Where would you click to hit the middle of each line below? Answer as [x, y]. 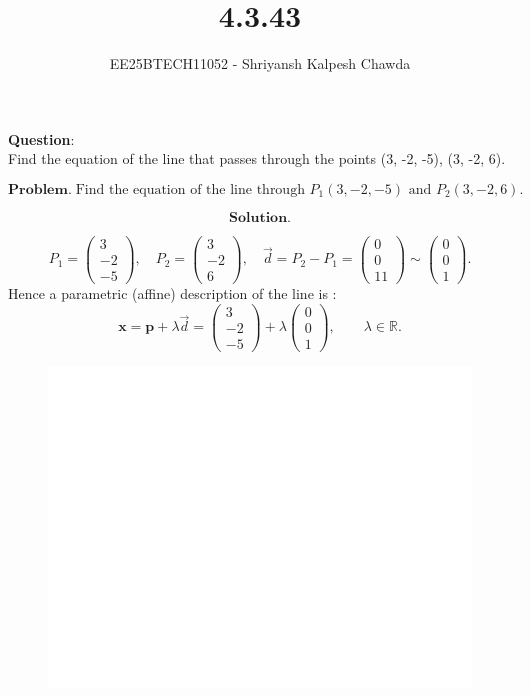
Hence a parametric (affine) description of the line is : [172, 293]
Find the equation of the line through [190, 189]
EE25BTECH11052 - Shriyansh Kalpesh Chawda [260, 63]
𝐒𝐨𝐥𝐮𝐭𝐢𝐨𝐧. [260, 217]
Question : [41, 138]
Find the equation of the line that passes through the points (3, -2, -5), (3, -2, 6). [257, 158]
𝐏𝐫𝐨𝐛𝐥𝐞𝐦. [40, 189]
